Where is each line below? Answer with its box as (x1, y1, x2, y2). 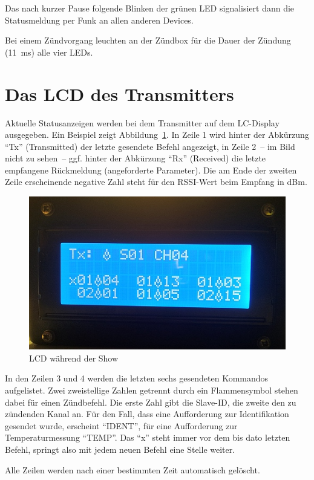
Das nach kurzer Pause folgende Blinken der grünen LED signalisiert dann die (5, 2, 295, 14)
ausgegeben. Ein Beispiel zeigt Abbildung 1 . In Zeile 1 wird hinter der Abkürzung (5, 128, 309, 141)
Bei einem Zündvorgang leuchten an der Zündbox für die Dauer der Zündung (5, 34, 291, 47)
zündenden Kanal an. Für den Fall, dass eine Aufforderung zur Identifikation (5, 407, 289, 420)
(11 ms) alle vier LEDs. (5, 45, 93, 58)
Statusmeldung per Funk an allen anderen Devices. (5, 13, 194, 26)
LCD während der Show (29, 351, 119, 364)
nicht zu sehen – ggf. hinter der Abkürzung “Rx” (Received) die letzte (5, 152, 266, 164)
